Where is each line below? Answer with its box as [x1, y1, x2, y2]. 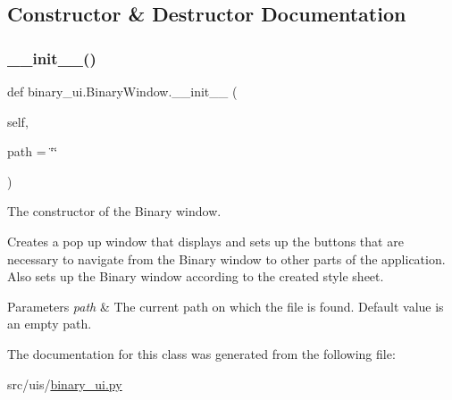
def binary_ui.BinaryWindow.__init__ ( [7, 82, 238, 100]
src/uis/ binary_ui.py [7, 374, 122, 393]
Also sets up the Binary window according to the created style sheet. [7, 267, 384, 286]
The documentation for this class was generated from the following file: [7, 344, 396, 362]
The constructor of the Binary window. [7, 202, 222, 221]
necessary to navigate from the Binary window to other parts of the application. [7, 249, 446, 268]
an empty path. [7, 314, 92, 333]
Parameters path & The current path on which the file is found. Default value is [7, 296, 444, 315]
